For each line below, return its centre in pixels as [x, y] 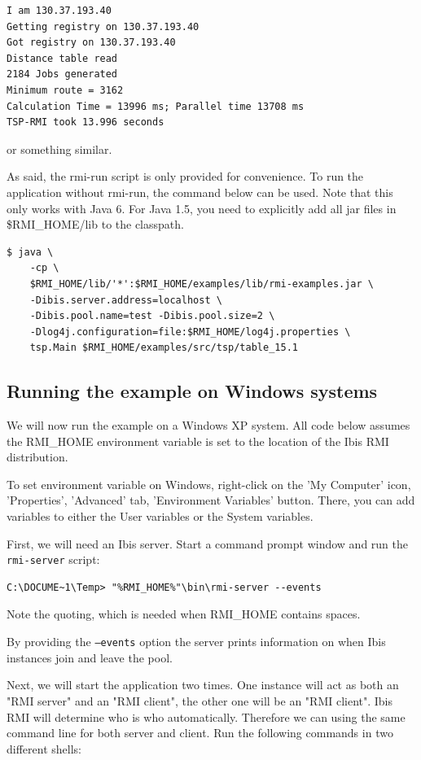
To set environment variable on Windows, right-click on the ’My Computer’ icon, [209, 484]
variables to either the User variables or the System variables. [160, 516]
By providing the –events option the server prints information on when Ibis [196, 642]
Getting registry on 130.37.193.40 [103, 26]
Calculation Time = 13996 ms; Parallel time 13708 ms [156, 106]
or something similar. [59, 149]
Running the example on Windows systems [192, 391]
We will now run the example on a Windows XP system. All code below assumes [208, 425]
